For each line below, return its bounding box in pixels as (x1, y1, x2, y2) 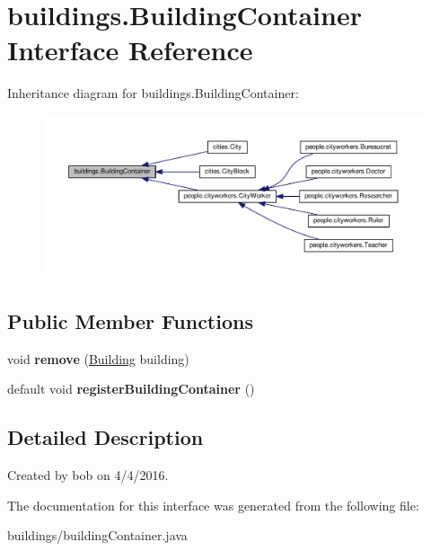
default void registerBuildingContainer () (7, 379, 255, 398)
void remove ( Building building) (7, 349, 189, 368)
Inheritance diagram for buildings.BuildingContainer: (7, 84, 299, 102)
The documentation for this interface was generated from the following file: (7, 495, 419, 514)
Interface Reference (7, 31, 253, 68)
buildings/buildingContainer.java (7, 526, 188, 545)
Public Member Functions (7, 307, 253, 334)
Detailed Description (7, 423, 204, 451)
